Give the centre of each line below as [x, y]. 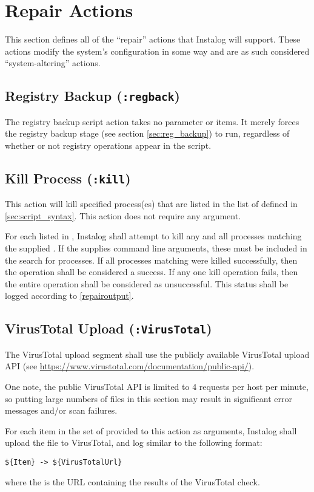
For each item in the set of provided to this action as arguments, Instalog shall [151, 430]
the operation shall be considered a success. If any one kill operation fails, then [152, 272]
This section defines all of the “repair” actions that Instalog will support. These [153, 39]
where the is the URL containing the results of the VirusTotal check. [132, 481]
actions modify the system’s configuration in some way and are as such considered [157, 51]
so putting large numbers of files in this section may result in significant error [149, 398]
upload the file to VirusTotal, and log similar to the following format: [134, 442]
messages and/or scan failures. [61, 410]
